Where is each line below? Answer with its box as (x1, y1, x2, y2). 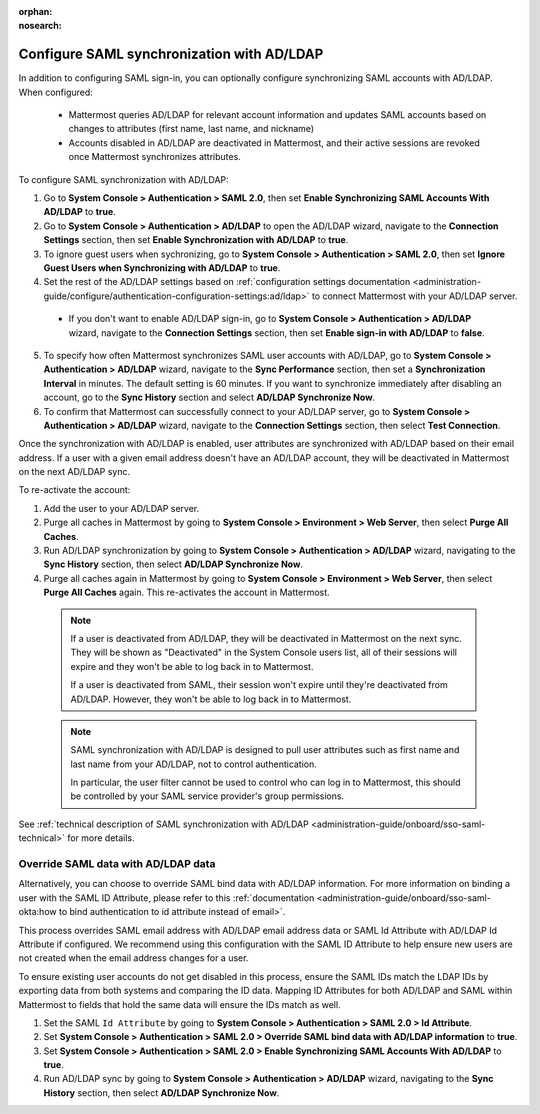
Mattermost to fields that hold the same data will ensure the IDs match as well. (18, 998, 341, 1010)
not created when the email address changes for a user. (18, 952, 249, 964)
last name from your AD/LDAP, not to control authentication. (70, 758, 317, 770)
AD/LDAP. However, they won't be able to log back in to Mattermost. (70, 693, 352, 705)
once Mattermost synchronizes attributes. (68, 151, 242, 163)
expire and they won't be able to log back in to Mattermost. (70, 660, 314, 672)
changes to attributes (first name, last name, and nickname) (68, 123, 315, 135)
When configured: (18, 86, 94, 98)
